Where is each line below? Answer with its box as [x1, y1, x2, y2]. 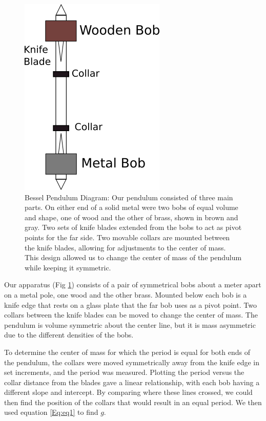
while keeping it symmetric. [25, 262, 111, 272]
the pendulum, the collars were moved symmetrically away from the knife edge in [4, 356, 260, 367]
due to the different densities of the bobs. [4, 329, 134, 340]
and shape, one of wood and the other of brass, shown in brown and [25, 212, 238, 222]
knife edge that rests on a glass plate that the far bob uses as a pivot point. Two [4, 299, 257, 310]
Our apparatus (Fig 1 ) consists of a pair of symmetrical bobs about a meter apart [4, 279, 261, 290]
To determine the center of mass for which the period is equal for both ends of [4, 346, 250, 357]
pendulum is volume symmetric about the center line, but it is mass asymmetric [4, 319, 256, 330]
